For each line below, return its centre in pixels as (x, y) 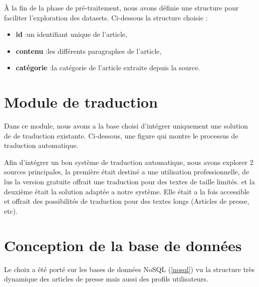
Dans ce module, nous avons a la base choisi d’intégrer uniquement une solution (126, 126)
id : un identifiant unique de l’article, (71, 34)
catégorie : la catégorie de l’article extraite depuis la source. (108, 68)
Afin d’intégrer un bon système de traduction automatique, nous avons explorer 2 (129, 162)
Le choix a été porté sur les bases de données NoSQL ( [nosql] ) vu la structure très (129, 269)
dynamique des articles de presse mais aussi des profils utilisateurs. (106, 279)
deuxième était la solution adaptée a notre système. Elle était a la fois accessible (127, 191)
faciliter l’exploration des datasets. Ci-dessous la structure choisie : (106, 17)
